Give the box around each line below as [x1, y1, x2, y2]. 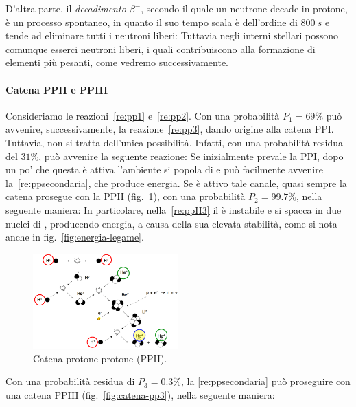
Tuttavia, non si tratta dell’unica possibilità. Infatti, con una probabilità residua [5, 135, 344, 149]
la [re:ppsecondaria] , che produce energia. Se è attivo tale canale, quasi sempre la [5, 175, 347, 190]
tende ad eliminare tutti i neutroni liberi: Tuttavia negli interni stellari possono [5, 28, 339, 43]
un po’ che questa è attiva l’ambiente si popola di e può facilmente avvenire [5, 162, 323, 177]
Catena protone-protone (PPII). [33, 351, 167, 365]
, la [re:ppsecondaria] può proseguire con [181, 374, 351, 388]
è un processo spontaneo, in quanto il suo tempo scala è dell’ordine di [5, 14, 298, 29]
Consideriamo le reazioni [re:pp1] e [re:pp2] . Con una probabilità [5, 108, 280, 122]
